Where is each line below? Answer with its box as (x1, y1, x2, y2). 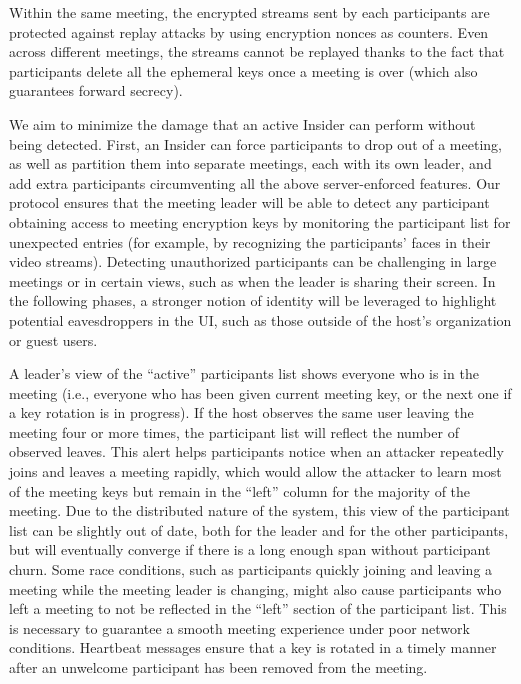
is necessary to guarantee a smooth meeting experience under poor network (9, 617, 470, 638)
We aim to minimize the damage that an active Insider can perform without (9, 113, 476, 134)
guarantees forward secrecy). (9, 80, 183, 101)
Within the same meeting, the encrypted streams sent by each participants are (9, 2, 490, 22)
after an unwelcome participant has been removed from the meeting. (9, 657, 428, 677)
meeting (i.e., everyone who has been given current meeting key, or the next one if (9, 382, 512, 403)
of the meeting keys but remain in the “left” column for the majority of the (9, 480, 471, 501)
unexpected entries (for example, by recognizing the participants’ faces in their (9, 231, 491, 252)
